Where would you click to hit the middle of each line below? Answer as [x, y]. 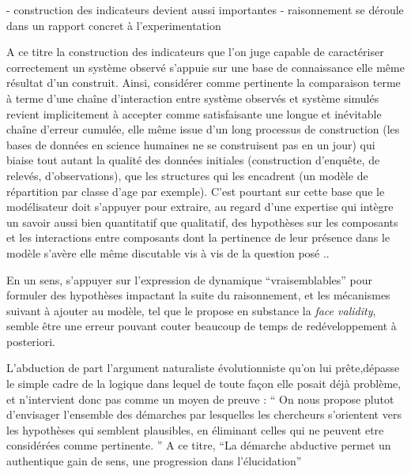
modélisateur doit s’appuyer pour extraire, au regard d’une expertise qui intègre [200, 207]
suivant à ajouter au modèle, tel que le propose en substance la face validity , [191, 310]
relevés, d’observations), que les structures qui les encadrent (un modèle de [187, 175]
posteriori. [31, 341]
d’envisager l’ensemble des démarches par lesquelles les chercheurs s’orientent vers [204, 414]
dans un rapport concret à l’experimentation [114, 25]
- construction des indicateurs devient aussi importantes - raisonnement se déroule [205, 9]
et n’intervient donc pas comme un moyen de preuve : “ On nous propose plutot [200, 399]
